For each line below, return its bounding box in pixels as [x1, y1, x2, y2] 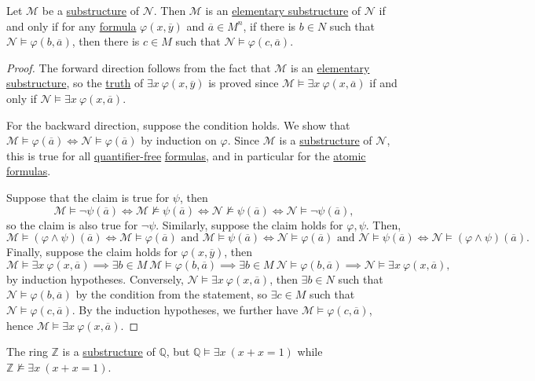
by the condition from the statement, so [75, 286, 268, 302]
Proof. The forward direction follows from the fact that [6, 59, 271, 75]
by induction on [141, 132, 217, 148]
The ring [6, 343, 48, 360]
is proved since [208, 75, 279, 91]
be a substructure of [42, 2, 139, 18]
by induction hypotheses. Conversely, [6, 270, 184, 287]
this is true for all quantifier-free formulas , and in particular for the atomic [6, 147, 366, 163]
